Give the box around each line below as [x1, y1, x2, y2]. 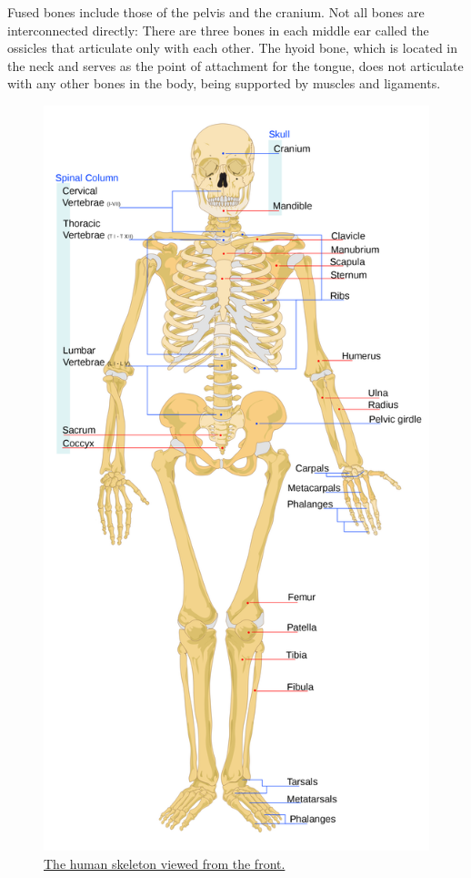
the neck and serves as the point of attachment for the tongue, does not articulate [7, 56, 464, 75]
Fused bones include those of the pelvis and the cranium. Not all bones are [7, 3, 425, 21]
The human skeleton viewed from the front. [44, 853, 286, 873]
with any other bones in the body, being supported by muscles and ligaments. [7, 74, 441, 93]
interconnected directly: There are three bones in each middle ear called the [7, 20, 429, 39]
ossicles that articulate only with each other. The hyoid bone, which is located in [7, 38, 458, 57]
